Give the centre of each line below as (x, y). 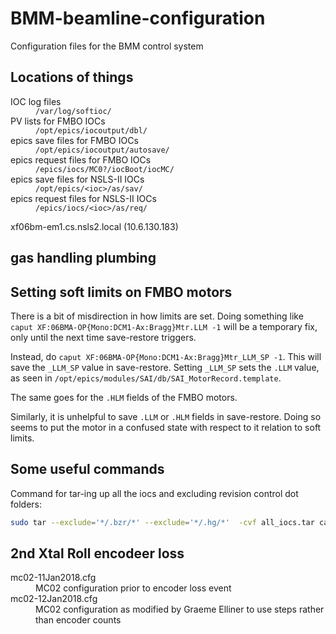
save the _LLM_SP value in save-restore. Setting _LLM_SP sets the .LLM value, (165, 367)
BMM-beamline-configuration (138, 18)
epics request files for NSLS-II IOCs (83, 198)
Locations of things (72, 77)
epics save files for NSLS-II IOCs (77, 179)
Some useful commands (87, 469)
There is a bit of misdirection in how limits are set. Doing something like (157, 316)
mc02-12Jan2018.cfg (54, 599)
